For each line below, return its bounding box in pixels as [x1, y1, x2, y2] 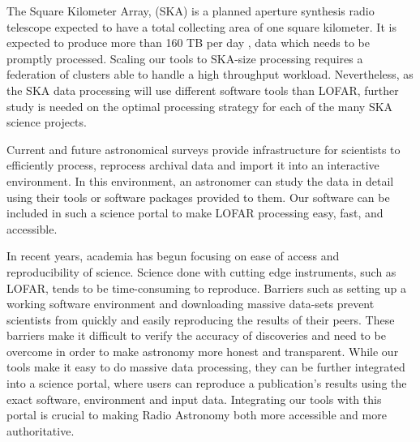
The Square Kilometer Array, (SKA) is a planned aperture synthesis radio [6, 2, 375, 19]
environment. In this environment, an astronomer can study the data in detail [6, 172, 394, 189]
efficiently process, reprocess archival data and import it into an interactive [6, 157, 379, 174]
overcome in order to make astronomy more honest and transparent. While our [6, 342, 399, 359]
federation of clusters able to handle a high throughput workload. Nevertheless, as [6, 66, 414, 83]
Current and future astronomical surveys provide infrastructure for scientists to [6, 140, 401, 157]
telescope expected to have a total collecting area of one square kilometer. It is [6, 18, 396, 35]
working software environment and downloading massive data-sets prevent [6, 295, 375, 312]
